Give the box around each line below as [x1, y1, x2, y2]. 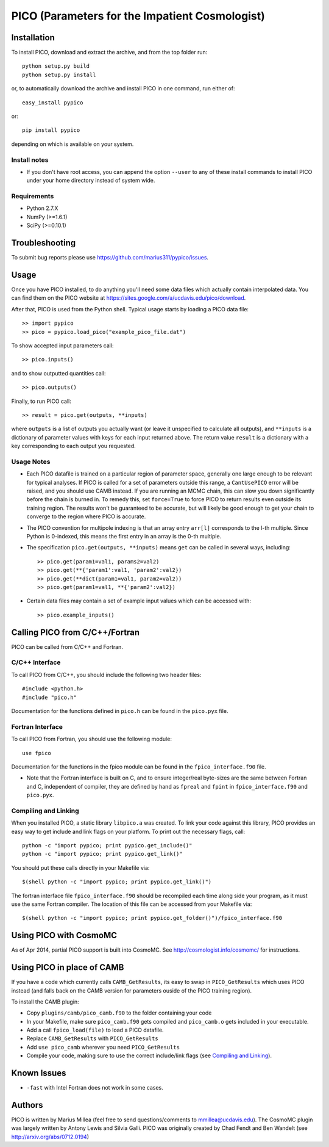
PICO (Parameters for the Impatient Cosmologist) [11, 9, 265, 23]
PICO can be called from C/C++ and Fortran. [11, 643, 123, 650]
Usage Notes [11, 457, 51, 466]
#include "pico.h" [22, 693, 77, 701]
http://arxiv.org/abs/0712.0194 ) [11, 1133, 90, 1140]
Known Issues [11, 1068, 66, 1079]
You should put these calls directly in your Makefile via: [11, 864, 150, 871]
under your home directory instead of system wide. [26, 177, 155, 184]
